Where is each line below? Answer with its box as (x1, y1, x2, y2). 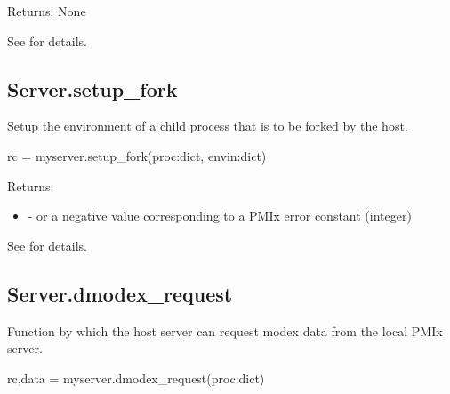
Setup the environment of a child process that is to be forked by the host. (7, 117, 408, 135)
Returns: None (7, 2, 86, 20)
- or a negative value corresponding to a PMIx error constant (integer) (28, 206, 412, 225)
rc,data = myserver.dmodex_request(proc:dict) (7, 368, 265, 387)
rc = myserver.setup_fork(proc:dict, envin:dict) (7, 146, 267, 165)
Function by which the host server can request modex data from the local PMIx (7, 321, 443, 340)
